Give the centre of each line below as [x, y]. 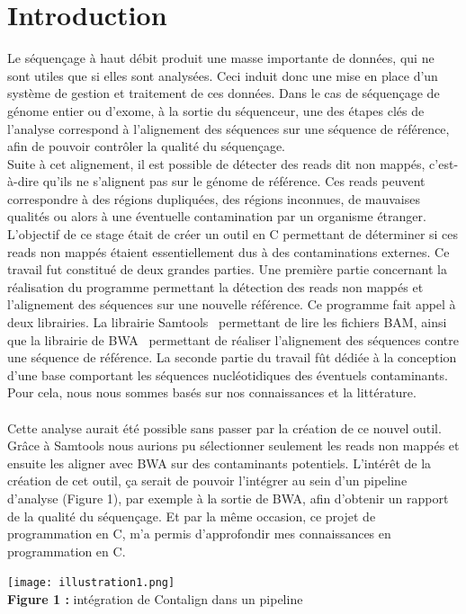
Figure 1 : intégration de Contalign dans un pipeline [155, 599]
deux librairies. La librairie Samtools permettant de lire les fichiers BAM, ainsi [227, 322]
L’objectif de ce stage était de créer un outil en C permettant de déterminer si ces [233, 234]
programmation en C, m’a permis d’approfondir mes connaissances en [199, 534]
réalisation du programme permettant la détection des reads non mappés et [215, 286]
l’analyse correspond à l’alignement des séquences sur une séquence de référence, [229, 128]
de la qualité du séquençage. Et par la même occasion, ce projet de [192, 516]
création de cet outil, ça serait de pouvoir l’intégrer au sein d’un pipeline [207, 481]
